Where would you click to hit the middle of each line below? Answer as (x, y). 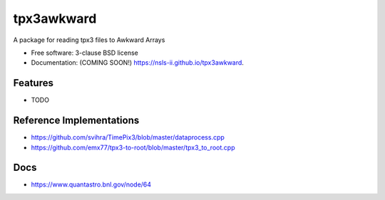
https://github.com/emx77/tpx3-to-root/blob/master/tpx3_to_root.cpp (133, 147)
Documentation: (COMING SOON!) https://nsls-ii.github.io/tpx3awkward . (137, 63)
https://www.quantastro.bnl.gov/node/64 (91, 184)
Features (33, 83)
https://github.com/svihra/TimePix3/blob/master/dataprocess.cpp (128, 137)
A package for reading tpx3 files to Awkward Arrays (89, 40)
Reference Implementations (76, 121)
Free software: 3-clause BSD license (84, 53)
